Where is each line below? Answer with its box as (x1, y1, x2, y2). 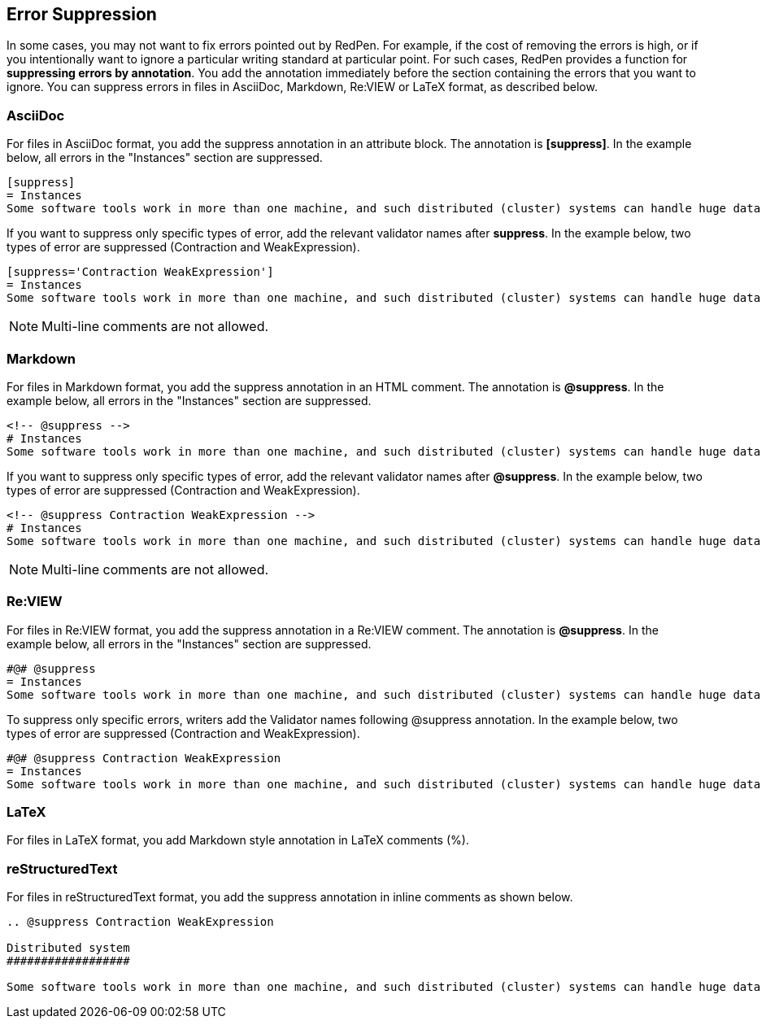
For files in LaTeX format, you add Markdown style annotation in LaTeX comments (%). (7, 833, 469, 848)
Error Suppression (7, 4, 157, 24)
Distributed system (7, 941, 130, 955)
